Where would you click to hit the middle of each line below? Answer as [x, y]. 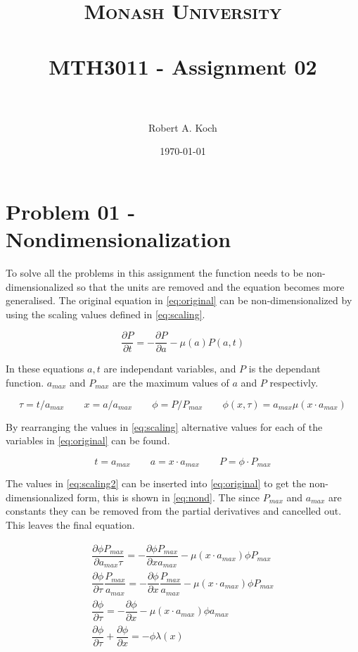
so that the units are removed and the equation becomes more [211, 286]
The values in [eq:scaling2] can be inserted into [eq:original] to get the [156, 483]
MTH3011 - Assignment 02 [183, 66]
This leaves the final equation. [70, 525]
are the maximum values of [171, 383]
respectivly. [294, 383]
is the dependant [285, 369]
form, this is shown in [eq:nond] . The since [168, 497]
